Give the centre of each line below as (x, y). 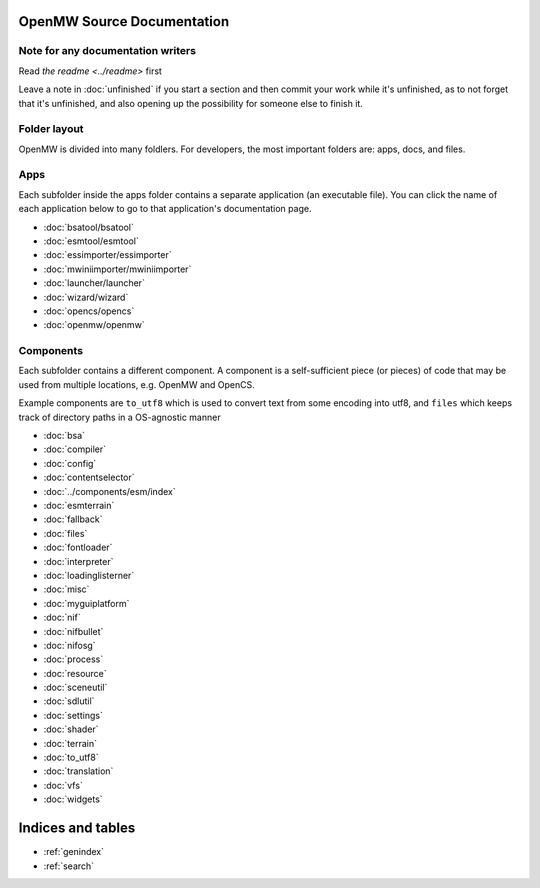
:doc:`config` (70, 463)
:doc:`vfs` (63, 785)
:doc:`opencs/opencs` (89, 311)
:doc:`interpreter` (78, 561)
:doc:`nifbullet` (73, 631)
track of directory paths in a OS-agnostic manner (119, 417)
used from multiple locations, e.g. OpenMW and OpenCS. (136, 384)
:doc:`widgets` (73, 799)
